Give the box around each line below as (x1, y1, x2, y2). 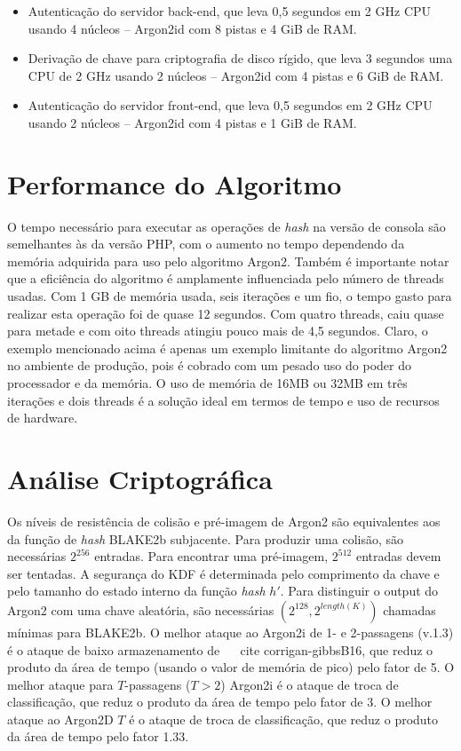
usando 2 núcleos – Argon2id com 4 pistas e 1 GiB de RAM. (28, 113, 357, 131)
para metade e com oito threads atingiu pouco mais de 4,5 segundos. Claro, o (7, 321, 428, 340)
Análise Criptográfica (7, 461, 273, 496)
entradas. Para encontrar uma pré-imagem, (94, 547, 329, 565)
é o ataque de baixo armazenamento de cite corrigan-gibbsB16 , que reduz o (7, 640, 433, 659)
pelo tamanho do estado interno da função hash (7, 581, 266, 600)
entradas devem (355, 547, 441, 565)
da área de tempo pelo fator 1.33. (7, 727, 189, 746)
